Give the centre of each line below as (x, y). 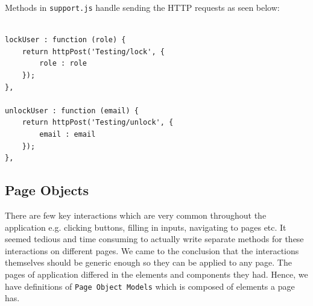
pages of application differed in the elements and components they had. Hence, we (156, 274)
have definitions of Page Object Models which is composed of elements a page (150, 286)
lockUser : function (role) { (65, 40)
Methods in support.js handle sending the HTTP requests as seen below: (142, 7)
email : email (68, 134)
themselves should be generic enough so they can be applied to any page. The (148, 262)
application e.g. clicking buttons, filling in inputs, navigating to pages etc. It (146, 227)
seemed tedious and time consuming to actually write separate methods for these (154, 239)
